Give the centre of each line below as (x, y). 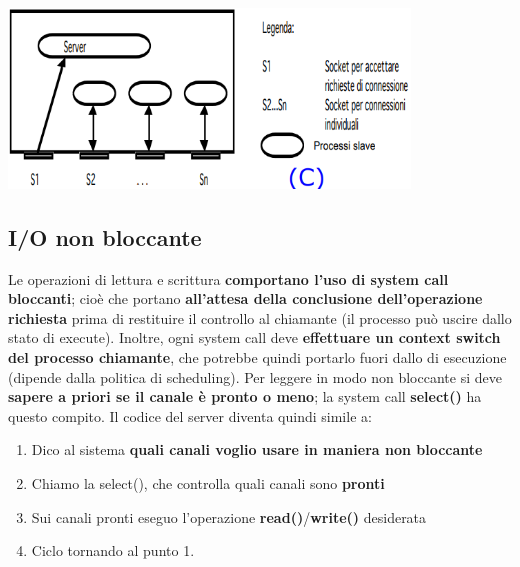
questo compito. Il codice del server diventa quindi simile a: (190, 415)
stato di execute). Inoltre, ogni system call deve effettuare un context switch (254, 337)
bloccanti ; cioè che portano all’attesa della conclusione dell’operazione (245, 298)
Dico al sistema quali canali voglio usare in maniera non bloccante (257, 449)
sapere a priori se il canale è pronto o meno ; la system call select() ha (245, 396)
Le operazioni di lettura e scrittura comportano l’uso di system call (228, 278)
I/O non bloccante (105, 236)
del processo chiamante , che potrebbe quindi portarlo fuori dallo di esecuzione (257, 357)
